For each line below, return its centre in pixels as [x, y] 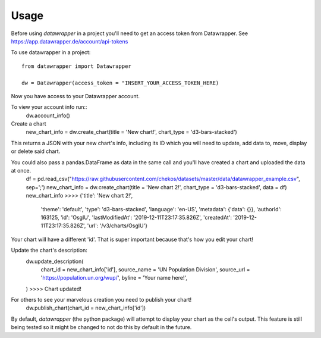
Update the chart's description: [49, 251]
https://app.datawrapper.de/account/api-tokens [70, 41]
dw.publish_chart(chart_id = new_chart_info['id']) [86, 308]
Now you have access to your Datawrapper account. [75, 96]
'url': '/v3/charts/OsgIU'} [117, 226]
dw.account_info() [48, 115]
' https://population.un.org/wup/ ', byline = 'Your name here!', [114, 278]
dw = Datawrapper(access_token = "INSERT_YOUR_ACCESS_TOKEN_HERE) [120, 83]
